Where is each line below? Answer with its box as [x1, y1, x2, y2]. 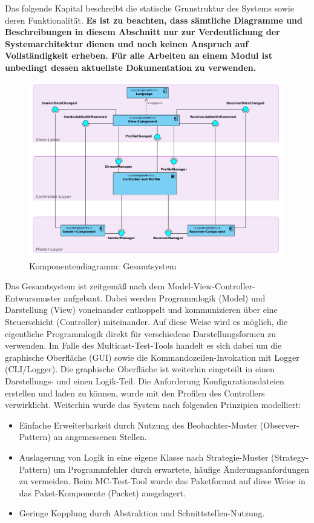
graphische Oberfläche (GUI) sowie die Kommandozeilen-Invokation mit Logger [5, 350, 299, 363]
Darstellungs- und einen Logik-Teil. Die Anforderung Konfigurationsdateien [5, 375, 284, 387]
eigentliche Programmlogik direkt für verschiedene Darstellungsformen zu [5, 327, 276, 340]
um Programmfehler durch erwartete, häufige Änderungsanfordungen [53, 462, 310, 475]
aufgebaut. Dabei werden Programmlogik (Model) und [64, 291, 266, 304]
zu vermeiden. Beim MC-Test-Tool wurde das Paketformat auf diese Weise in [19, 475, 306, 487]
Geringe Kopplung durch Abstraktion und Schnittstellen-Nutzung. [19, 507, 265, 519]
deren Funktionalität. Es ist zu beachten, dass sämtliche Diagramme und [5, 13, 303, 26]
